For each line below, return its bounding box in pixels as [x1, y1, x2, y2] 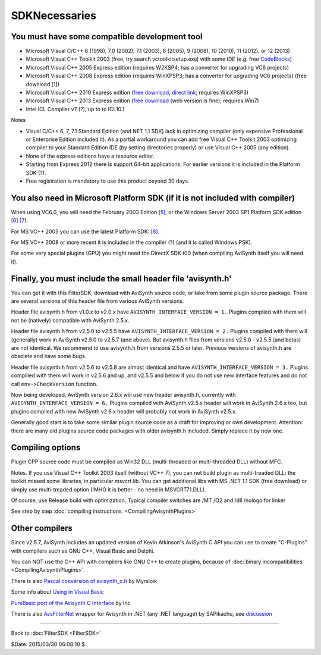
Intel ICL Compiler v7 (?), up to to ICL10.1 [26, 105, 125, 112]
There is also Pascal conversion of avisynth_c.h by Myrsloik [11, 577, 158, 584]
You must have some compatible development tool [11, 32, 203, 42]
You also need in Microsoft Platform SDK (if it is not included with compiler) [11, 193, 295, 203]
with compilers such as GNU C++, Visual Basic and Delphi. [11, 547, 155, 554]
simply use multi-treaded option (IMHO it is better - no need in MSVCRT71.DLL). [11, 485, 206, 493]
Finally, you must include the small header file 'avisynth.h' [11, 274, 232, 284]
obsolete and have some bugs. [11, 353, 87, 360]
